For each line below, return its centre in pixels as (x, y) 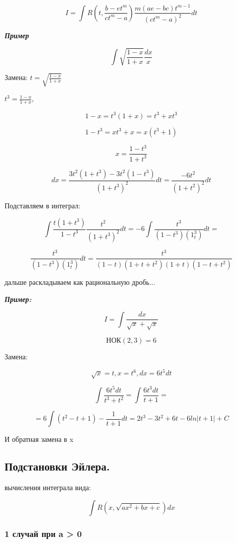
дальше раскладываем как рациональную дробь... (80, 282)
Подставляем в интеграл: (43, 205)
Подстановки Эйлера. (57, 466)
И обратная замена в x (39, 439)
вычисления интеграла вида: (48, 487)
